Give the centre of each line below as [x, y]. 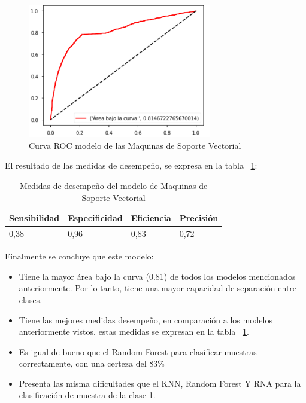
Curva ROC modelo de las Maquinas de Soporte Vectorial [135, 145]
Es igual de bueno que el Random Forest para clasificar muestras [138, 351]
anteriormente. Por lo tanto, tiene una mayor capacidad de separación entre [158, 288]
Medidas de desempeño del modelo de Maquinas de [113, 185]
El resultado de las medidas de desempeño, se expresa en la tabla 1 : [131, 165]
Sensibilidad [34, 218]
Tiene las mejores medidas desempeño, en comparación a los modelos [146, 320]
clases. [31, 299]
